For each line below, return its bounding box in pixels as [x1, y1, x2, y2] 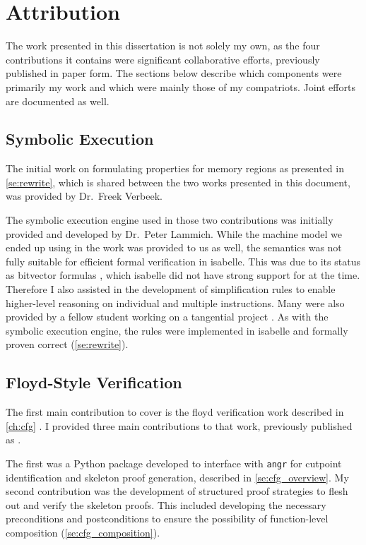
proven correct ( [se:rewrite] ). [6, 337, 129, 352]
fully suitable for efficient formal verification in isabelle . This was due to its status [6, 253, 360, 268]
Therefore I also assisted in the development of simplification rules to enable [6, 282, 336, 297]
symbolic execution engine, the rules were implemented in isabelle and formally [6, 323, 348, 337]
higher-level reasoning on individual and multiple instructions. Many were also [6, 295, 345, 310]
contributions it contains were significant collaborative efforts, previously [6, 52, 320, 66]
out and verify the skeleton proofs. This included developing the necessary [6, 497, 326, 512]
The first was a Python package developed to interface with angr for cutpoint [6, 456, 342, 470]
